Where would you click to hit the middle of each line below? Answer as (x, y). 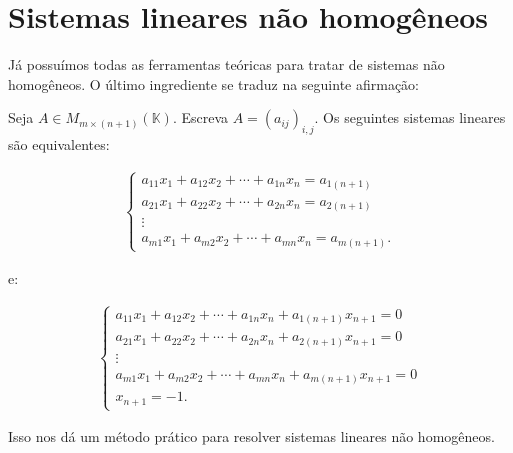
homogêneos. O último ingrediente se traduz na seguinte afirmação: (213, 83)
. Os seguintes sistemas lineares (410, 117)
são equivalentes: (59, 144)
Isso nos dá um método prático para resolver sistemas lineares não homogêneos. (251, 436)
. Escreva (200, 117)
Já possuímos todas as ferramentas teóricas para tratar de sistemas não (226, 64)
